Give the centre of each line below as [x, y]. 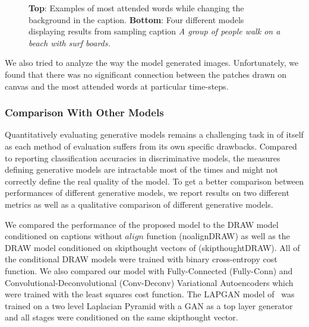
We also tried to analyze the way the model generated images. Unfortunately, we [152, 63]
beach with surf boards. [70, 42]
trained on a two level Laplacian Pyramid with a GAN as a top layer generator [149, 305]
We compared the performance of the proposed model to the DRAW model [142, 224]
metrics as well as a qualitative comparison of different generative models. [139, 204]
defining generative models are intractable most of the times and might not [141, 169]
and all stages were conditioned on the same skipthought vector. [122, 317]
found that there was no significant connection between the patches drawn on [146, 74]
